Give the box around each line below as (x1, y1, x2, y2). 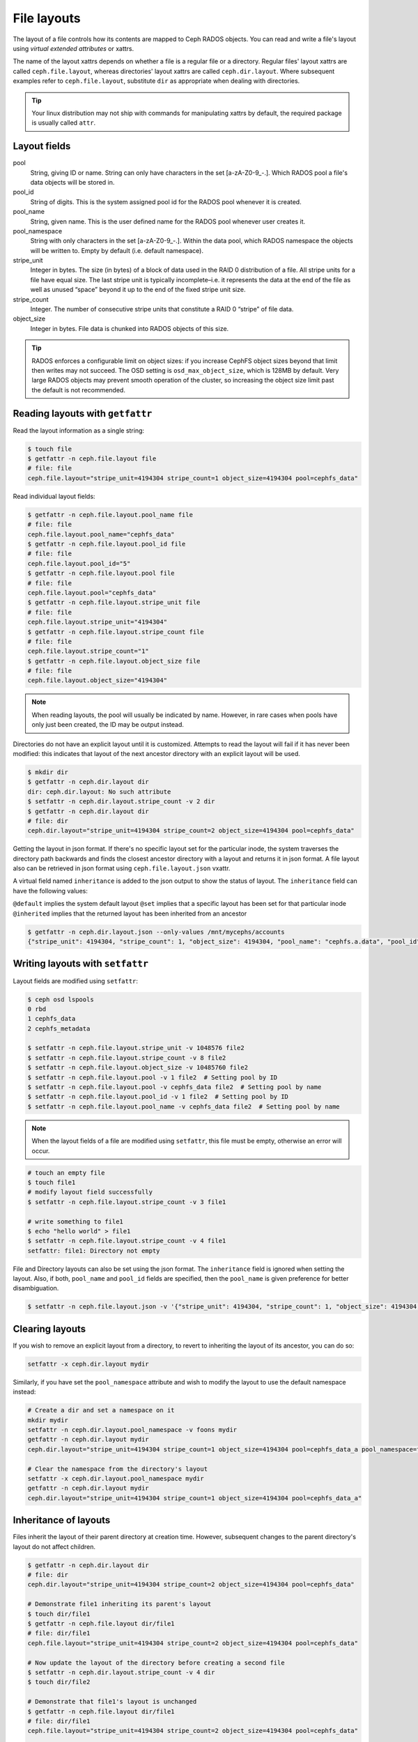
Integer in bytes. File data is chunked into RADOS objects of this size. (30, 324, 229, 332)
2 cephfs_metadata (27, 1024, 91, 1033)
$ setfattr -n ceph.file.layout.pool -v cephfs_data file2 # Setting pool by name (27, 1084, 322, 1091)
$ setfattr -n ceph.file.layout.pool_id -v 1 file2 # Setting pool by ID (27, 1093, 289, 1101)
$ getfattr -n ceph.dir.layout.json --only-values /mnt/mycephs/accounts (27, 927, 285, 936)
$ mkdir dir (27, 768, 69, 776)
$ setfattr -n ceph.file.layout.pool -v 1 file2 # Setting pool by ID (27, 1073, 278, 1081)
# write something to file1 (27, 1217, 123, 1226)
